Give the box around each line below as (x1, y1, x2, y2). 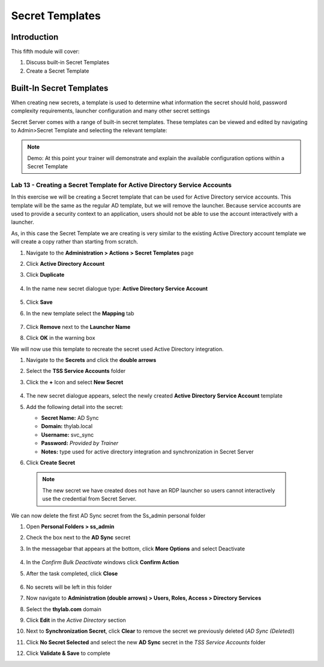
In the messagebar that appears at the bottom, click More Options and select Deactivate (26, 545, 245, 552)
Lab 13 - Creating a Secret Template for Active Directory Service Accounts (11, 180, 232, 189)
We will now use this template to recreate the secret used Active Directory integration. (11, 345, 224, 352)
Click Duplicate (26, 271, 65, 278)
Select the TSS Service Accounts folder (26, 367, 126, 375)
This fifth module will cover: (11, 48, 80, 55)
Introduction (11, 32, 59, 42)
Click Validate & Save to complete (26, 650, 110, 657)
